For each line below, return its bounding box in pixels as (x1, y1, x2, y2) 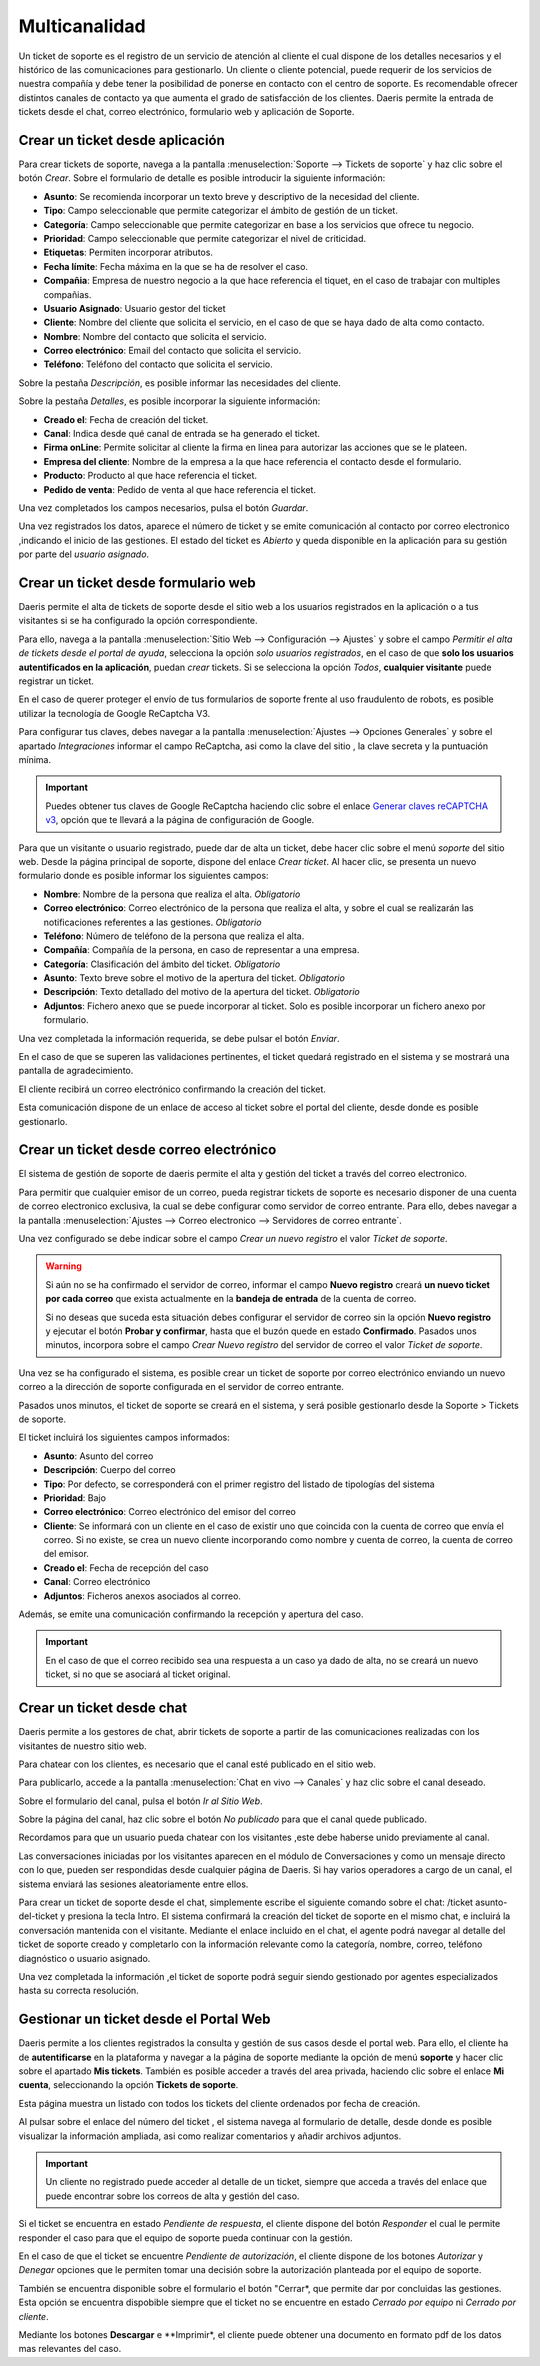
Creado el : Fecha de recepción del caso (43, 1561, 209, 1574)
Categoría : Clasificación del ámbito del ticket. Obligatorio (43, 958, 281, 970)
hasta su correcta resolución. (18, 1985, 139, 1997)
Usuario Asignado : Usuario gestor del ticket (43, 302, 226, 314)
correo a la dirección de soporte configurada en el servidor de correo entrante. (18, 1381, 345, 1393)
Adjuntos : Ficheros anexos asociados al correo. (43, 1590, 242, 1602)
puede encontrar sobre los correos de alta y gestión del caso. (45, 2190, 300, 2202)
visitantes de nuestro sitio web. (18, 1740, 147, 1752)
